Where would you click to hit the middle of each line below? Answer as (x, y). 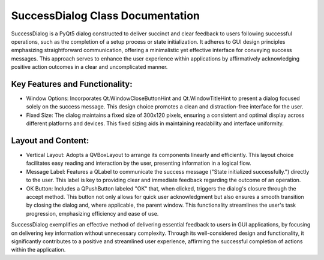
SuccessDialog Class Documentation (106, 16)
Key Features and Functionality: (72, 84)
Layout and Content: (50, 140)
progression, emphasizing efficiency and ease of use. (92, 213)
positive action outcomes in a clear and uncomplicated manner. (89, 67)
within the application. (38, 250)
